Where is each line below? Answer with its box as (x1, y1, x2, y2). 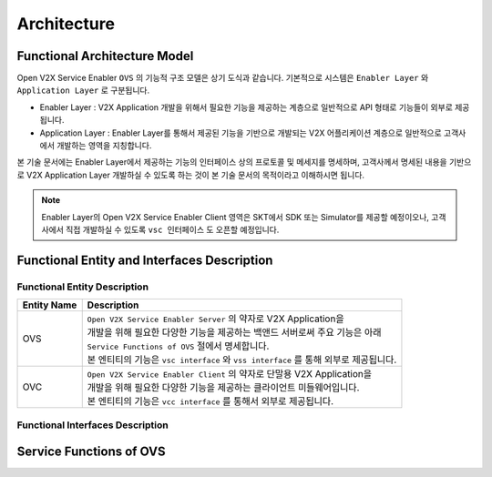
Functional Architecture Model (16, 48, 194, 64)
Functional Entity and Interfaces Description (16, 252, 273, 268)
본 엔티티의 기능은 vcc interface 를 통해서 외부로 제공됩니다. (87, 395, 334, 408)
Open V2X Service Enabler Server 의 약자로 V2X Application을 (87, 312, 345, 325)
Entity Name (22, 299, 77, 311)
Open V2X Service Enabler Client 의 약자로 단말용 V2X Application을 (87, 368, 373, 381)
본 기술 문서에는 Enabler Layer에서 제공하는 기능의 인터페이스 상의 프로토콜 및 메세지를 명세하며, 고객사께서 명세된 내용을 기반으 (16, 157, 472, 167)
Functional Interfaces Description (16, 419, 169, 431)
